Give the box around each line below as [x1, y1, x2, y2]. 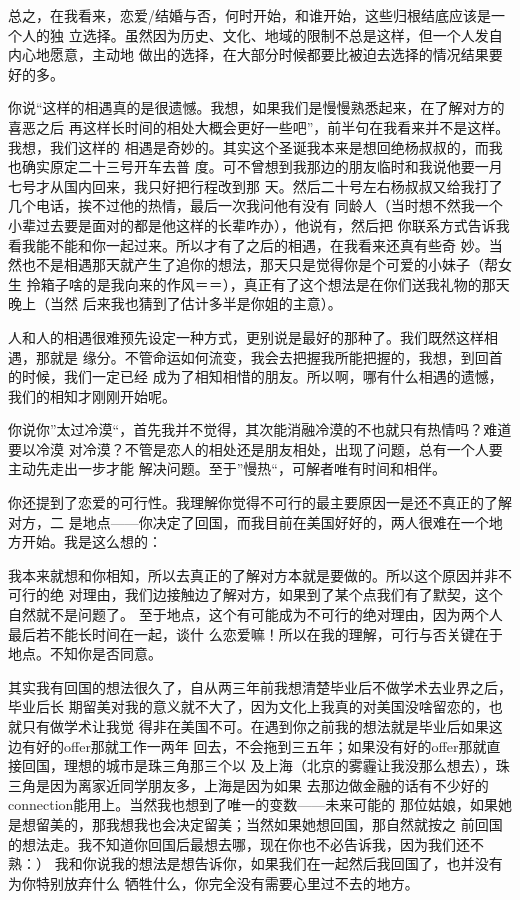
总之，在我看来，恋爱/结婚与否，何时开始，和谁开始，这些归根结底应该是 [8, 5, 491, 25]
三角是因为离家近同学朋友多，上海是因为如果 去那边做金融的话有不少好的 [8, 774, 489, 795]
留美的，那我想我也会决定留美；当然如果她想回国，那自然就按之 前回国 [35, 813, 503, 834]
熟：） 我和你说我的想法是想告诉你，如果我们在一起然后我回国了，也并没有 [8, 853, 503, 874]
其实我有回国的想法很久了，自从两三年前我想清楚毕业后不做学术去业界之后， [8, 676, 512, 697]
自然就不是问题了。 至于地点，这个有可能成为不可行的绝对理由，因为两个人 [8, 604, 503, 625]
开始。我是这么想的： [21, 531, 162, 552]
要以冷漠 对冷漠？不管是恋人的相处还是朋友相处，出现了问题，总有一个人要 [8, 438, 503, 459]
